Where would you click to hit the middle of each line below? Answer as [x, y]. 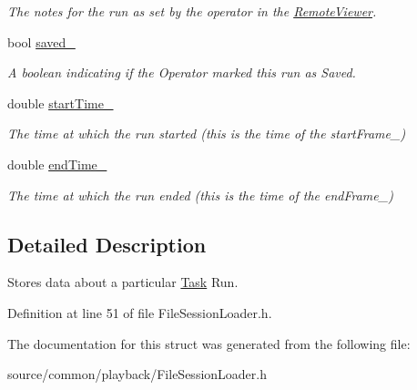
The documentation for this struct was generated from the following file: [209, 343]
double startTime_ [61, 103]
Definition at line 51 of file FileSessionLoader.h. [140, 312]
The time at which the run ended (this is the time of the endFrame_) [200, 195]
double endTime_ [57, 164]
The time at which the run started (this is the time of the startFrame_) [207, 133]
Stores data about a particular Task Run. [123, 282]
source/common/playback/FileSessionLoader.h [137, 374]
